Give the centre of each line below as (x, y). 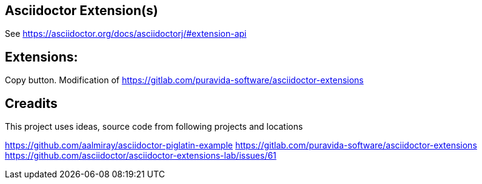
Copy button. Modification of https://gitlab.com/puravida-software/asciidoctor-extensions (184, 80)
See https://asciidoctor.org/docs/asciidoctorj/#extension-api (126, 34)
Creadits (31, 103)
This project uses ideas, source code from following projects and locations (154, 127)
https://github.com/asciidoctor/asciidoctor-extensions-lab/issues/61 (141, 156)
